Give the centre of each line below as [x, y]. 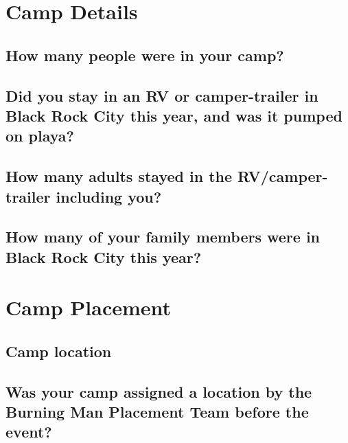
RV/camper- [283, 176]
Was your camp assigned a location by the [159, 391]
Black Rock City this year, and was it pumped [174, 115]
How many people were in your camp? [145, 55]
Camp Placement [89, 307]
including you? [109, 196]
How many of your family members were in [163, 237]
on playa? [40, 136]
